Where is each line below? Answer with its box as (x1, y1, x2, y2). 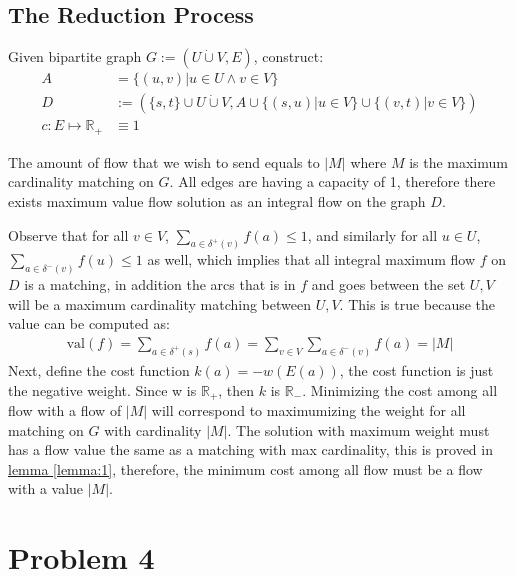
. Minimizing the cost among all (302, 379, 498, 400)
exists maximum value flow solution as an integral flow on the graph (8, 190, 426, 211)
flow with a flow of (8, 399, 122, 420)
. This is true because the (339, 293, 496, 314)
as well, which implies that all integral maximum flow (147, 249, 476, 270)
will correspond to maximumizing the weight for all (151, 399, 466, 420)
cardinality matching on (8, 171, 154, 192)
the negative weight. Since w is (8, 379, 197, 400)
